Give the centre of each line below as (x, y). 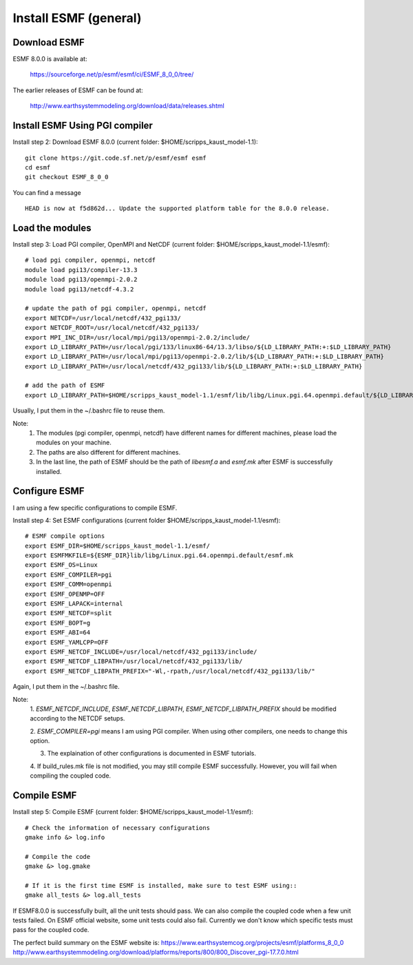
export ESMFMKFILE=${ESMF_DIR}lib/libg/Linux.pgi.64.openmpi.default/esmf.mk (159, 556)
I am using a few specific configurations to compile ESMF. (95, 508)
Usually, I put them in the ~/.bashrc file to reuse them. (89, 411)
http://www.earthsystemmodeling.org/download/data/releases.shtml (127, 106)
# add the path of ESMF (65, 385)
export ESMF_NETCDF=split (69, 613)
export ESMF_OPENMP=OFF (65, 594)
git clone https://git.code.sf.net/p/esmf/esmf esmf (116, 158)
